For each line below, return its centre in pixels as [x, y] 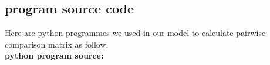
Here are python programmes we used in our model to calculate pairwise [135, 33]
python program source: [54, 55]
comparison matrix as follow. [57, 44]
